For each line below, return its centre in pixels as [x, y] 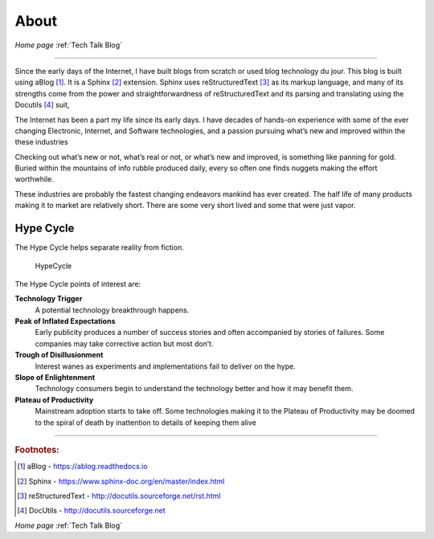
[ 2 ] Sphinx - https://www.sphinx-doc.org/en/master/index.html [121, 481]
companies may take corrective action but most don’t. [124, 343]
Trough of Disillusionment [59, 355]
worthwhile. [34, 179]
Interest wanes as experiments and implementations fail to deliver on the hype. [166, 366]
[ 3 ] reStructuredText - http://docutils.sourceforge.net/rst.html [119, 496]
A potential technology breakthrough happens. [112, 310]
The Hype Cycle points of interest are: [78, 284]
